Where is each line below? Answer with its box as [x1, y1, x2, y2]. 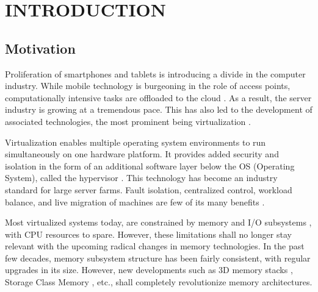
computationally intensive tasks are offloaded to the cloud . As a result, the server [5, 91, 312, 104]
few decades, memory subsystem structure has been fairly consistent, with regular [5, 251, 311, 264]
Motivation [5, 38, 76, 57]
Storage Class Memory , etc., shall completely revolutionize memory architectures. [5, 276, 313, 288]
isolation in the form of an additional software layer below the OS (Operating [5, 159, 295, 172]
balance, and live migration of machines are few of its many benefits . [5, 195, 265, 208]
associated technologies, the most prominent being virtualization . [5, 115, 251, 127]
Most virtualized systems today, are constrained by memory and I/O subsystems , [5, 216, 312, 229]
